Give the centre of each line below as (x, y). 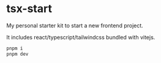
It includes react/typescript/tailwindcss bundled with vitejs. (81, 37)
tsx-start (29, 9)
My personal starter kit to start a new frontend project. (75, 25)
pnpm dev (17, 54)
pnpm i (15, 48)
